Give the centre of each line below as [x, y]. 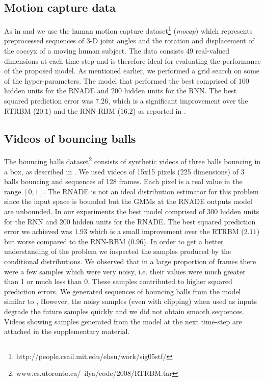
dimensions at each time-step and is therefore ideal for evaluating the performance [132, 60]
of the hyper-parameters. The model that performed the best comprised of [120, 80]
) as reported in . [159, 110]
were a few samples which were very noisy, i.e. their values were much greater [125, 271]
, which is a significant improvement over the [178, 101]
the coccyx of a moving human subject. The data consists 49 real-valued [117, 51]
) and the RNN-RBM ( [84, 110]
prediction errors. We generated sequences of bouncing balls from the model [123, 291]
